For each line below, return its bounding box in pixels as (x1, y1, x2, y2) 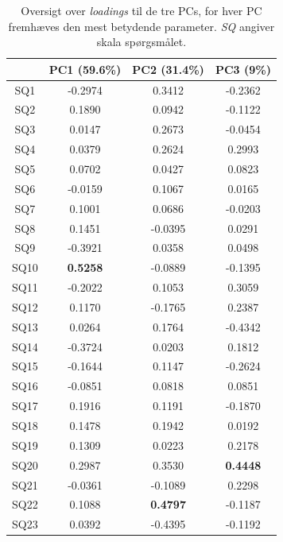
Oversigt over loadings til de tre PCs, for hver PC (21, 2, 262, 18)
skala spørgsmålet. (96, 33, 187, 50)
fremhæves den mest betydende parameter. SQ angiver (8, 17, 275, 34)
